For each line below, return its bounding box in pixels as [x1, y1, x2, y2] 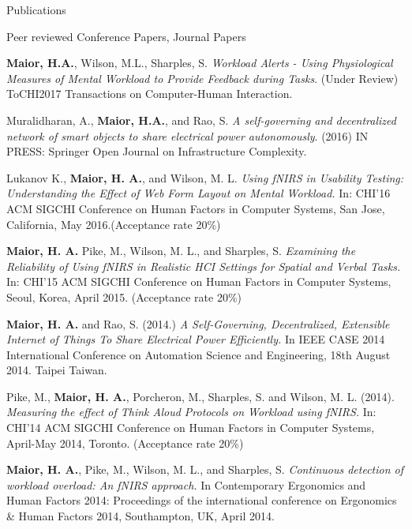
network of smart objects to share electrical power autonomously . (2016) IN [6, 127, 369, 144]
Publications [6, 2, 66, 17]
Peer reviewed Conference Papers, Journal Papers [6, 28, 246, 44]
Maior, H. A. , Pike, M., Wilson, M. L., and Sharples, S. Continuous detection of [6, 461, 404, 478]
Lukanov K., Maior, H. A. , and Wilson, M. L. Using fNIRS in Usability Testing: [6, 169, 404, 186]
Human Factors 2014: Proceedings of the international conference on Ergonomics [6, 492, 397, 508]
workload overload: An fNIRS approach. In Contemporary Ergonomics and [6, 476, 366, 493]
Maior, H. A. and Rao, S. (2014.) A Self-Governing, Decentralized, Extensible [6, 315, 390, 332]
